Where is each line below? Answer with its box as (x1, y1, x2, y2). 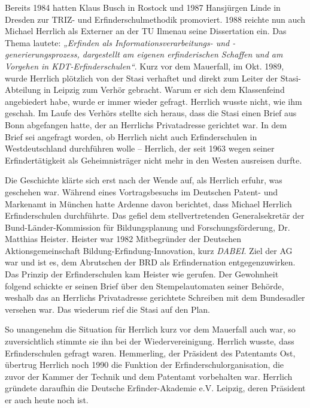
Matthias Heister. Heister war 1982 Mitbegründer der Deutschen (5, 232, 242, 245)
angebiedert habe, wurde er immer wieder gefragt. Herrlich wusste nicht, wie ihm (5, 95, 302, 107)
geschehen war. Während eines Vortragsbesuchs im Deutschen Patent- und (5, 185, 278, 198)
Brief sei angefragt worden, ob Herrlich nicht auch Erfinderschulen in (5, 130, 257, 143)
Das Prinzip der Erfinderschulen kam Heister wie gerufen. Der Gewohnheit (5, 268, 279, 280)
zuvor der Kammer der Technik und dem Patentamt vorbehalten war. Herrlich (5, 370, 293, 382)
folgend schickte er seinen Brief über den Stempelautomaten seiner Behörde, (5, 279, 284, 292)
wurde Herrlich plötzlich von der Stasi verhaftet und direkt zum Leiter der (5, 71, 278, 84)
